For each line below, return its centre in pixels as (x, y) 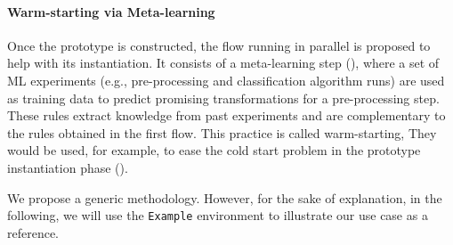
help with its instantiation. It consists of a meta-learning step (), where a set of (223, 63)
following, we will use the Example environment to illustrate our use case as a (218, 215)
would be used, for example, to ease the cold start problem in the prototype (214, 150)
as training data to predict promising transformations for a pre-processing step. (223, 98)
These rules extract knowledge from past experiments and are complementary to (226, 115)
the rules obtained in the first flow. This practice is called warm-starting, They (222, 132)
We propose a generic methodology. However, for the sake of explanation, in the (225, 197)
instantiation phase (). (68, 167)
